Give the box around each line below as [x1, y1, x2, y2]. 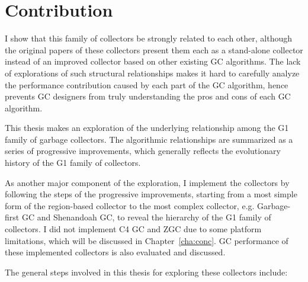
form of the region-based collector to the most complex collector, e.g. [5, 199, 255, 211]
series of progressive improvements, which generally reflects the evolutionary [5, 145, 281, 157]
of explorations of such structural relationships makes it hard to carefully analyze [5, 66, 300, 79]
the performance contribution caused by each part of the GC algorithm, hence [5, 78, 288, 91]
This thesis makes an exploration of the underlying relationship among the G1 [5, 121, 289, 134]
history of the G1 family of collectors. [5, 156, 141, 169]
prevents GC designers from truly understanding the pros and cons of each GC [5, 90, 291, 102]
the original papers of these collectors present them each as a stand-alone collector [5, 43, 303, 56]
